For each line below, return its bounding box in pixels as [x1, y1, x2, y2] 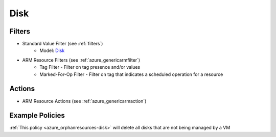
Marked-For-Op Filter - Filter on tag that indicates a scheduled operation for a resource [39, 71, 223, 77]
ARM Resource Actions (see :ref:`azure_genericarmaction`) [22, 98, 147, 104]
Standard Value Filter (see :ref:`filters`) [22, 41, 103, 47]
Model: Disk [39, 47, 65, 53]
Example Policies [9, 111, 65, 120]
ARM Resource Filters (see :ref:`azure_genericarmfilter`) [22, 57, 141, 63]
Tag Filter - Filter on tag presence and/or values [39, 64, 141, 70]
